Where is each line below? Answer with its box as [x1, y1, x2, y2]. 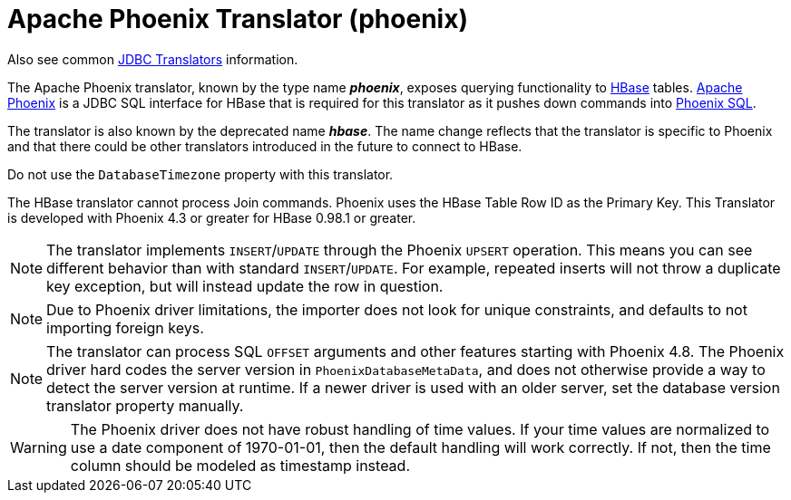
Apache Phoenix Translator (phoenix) [7, 4, 468, 34]
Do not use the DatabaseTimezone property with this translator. [7, 166, 394, 182]
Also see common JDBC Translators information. [7, 51, 298, 67]
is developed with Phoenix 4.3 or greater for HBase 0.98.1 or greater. [7, 209, 416, 226]
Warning [10, 437, 67, 457]
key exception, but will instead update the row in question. [46, 276, 444, 295]
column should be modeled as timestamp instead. [70, 456, 411, 475]
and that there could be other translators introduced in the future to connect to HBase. [7, 138, 522, 154]
